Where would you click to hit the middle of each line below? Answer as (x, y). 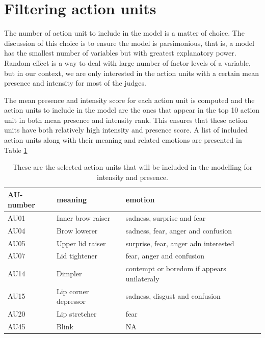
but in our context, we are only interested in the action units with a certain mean (132, 73)
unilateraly (142, 278)
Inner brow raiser (83, 217)
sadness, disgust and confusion (173, 296)
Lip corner (73, 291)
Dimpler (69, 274)
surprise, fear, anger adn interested (180, 243)
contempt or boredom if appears (176, 268)
